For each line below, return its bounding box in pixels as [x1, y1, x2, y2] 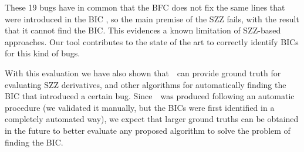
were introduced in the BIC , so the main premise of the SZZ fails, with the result [5, 12, 299, 25]
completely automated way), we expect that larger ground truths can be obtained [5, 113, 299, 125]
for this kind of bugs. [5, 47, 80, 59]
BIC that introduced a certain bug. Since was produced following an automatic [5, 90, 295, 102]
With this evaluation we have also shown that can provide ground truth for [5, 66, 281, 79]
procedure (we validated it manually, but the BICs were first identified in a [5, 101, 275, 113]
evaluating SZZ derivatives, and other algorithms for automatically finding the [5, 78, 286, 90]
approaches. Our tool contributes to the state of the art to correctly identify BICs [5, 35, 299, 48]
